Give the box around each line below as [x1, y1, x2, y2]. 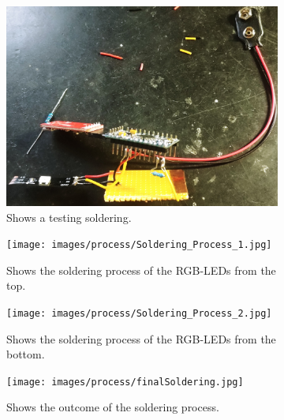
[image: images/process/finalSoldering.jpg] [6, 376, 244, 388]
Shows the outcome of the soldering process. [6, 399, 219, 415]
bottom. [6, 346, 45, 362]
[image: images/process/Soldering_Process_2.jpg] [6, 307, 272, 319]
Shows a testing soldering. [6, 208, 132, 225]
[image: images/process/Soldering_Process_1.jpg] [6, 239, 272, 251]
